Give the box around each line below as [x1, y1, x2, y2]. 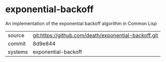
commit [8, 40, 26, 47]
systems [8, 48, 28, 55]
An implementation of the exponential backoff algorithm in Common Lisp [5, 20, 157, 26]
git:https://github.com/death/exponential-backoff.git [32, 32, 158, 39]
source [8, 32, 24, 39]
